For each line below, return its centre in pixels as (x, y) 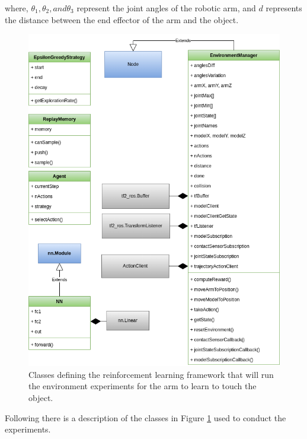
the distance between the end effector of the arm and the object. (122, 19)
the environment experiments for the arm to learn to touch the (143, 386)
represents (284, 8)
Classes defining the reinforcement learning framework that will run (151, 374)
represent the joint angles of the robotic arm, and (166, 8)
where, (17, 8)
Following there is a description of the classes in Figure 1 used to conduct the (145, 417)
